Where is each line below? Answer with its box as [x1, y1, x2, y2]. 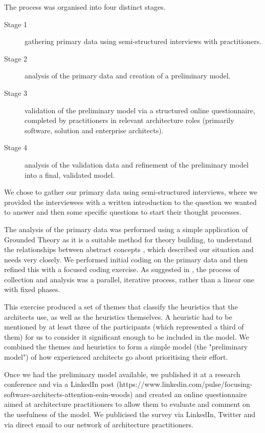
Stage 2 [4, 53, 28, 64]
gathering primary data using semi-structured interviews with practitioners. [25, 36, 262, 47]
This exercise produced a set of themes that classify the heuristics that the [4, 301, 238, 312]
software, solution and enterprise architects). [25, 125, 164, 135]
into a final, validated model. [25, 169, 115, 180]
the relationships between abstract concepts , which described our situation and [4, 244, 254, 255]
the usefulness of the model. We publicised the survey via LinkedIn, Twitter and [4, 409, 256, 419]
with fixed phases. [4, 284, 60, 295]
